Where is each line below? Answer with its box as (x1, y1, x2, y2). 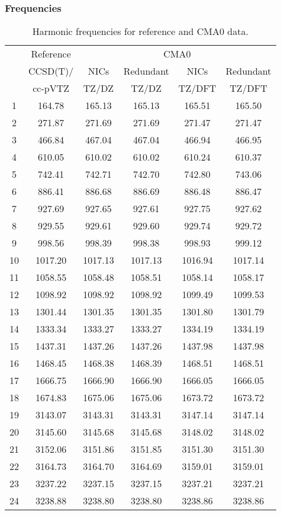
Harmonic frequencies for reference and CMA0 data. (32, 24, 248, 39)
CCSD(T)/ (28, 64, 74, 78)
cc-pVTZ (33, 81, 70, 95)
